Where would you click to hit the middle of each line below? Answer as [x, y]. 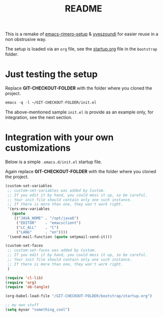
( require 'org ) [21, 282]
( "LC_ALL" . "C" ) [37, 227]
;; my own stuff [22, 305]
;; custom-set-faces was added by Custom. [52, 250]
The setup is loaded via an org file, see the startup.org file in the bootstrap [81, 49]
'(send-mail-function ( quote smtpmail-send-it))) [60, 237]
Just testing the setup [51, 74]
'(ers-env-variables [29, 209]
